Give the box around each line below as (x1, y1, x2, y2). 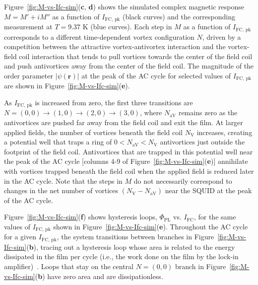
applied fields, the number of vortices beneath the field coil (4, 127, 183, 137)
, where (139, 107, 162, 118)
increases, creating (196, 127, 253, 137)
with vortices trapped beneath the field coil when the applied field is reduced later (4, 165, 254, 176)
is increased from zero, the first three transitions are (35, 97, 193, 107)
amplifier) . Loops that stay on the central (4, 261, 133, 271)
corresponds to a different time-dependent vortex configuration (4, 31, 194, 42)
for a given (4, 231, 36, 242)
